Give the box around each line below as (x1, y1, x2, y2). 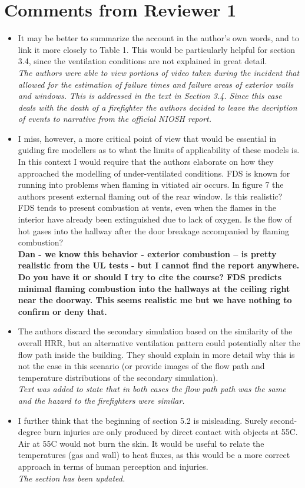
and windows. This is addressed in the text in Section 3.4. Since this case (18, 89, 282, 102)
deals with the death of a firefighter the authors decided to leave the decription (18, 101, 297, 113)
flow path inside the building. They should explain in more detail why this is (18, 348, 295, 360)
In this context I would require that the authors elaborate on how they (18, 155, 274, 168)
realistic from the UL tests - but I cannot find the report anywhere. (18, 259, 300, 271)
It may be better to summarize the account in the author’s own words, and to (18, 32, 299, 44)
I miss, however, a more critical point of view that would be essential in (18, 132, 277, 144)
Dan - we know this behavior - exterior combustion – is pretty (18, 247, 277, 260)
